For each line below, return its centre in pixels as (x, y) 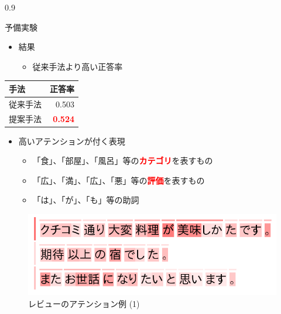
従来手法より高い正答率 (78, 66)
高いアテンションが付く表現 (72, 141)
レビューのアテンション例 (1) (84, 303)
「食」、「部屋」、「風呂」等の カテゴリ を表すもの (123, 161)
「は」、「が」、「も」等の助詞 (86, 200)
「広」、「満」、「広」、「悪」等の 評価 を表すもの (119, 180)
